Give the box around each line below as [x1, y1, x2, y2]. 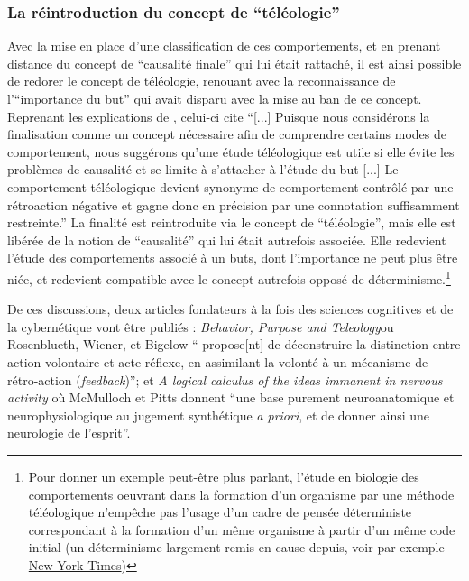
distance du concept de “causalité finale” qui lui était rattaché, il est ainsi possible [7, 53, 462, 72]
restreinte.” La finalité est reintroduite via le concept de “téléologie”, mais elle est [7, 213, 456, 232]
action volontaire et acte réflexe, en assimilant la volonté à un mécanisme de [7, 352, 428, 371]
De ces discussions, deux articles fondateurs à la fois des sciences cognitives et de [7, 300, 454, 318]
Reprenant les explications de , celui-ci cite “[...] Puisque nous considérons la [7, 106, 430, 125]
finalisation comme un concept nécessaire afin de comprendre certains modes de [7, 124, 446, 143]
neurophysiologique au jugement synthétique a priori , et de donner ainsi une [7, 405, 430, 424]
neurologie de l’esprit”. [7, 423, 131, 442]
